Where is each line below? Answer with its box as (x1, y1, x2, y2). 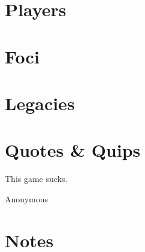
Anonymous (5, 192, 49, 205)
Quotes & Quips (5, 138, 141, 162)
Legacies (5, 90, 75, 115)
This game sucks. (5, 172, 68, 185)
